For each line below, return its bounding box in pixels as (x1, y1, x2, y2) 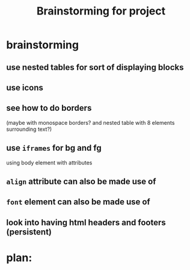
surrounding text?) (6, 125, 52, 133)
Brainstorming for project (36, 4, 166, 18)
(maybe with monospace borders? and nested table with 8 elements (6, 119, 175, 126)
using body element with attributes (6, 159, 93, 166)
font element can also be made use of (6, 197, 150, 207)
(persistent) (6, 227, 52, 237)
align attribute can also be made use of (6, 176, 156, 186)
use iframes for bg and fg (6, 143, 102, 153)
